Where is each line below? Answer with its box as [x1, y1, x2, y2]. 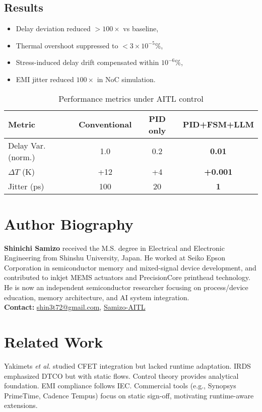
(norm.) [8, 151, 35, 163]
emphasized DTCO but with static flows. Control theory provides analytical [4, 370, 239, 381]
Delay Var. [8, 139, 46, 151]
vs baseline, [123, 23, 159, 34]
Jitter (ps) [8, 180, 44, 192]
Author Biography [4, 213, 134, 234]
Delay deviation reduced [16, 23, 91, 34]
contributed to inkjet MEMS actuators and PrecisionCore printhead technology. [4, 272, 250, 283]
